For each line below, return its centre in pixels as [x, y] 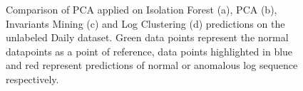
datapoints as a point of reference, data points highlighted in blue [149, 51]
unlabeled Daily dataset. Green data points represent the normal [147, 37]
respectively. [32, 79]
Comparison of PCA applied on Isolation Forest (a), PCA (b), [142, 9]
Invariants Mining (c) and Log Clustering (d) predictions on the [145, 23]
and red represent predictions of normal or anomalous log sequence [152, 65]
